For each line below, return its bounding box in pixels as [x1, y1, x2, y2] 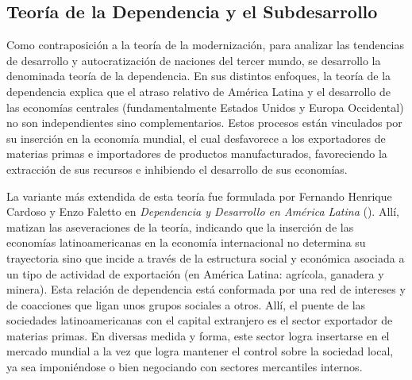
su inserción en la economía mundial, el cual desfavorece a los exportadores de [6, 129, 386, 146]
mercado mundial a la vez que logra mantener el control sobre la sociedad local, [6, 343, 394, 359]
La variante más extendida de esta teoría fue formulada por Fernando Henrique [6, 187, 392, 204]
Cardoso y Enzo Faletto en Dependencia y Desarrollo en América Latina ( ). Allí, [6, 203, 399, 220]
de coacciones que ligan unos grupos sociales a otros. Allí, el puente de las [6, 296, 366, 313]
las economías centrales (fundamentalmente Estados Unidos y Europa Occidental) [6, 98, 404, 115]
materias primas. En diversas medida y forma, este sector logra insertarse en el [6, 327, 390, 344]
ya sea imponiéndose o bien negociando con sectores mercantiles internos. [6, 359, 363, 375]
